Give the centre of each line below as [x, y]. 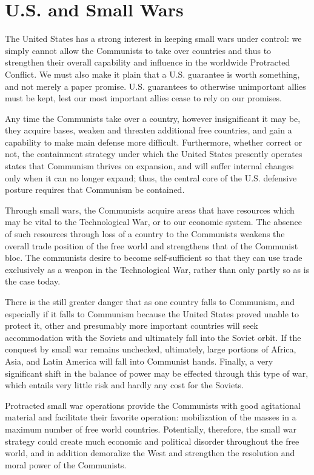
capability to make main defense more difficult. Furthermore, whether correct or [154, 142]
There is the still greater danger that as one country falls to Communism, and [150, 302]
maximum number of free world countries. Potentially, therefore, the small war [151, 429]
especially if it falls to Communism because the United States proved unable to [152, 313]
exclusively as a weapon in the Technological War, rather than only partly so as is [157, 269]
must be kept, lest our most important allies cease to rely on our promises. [143, 98]
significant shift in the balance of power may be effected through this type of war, [157, 373]
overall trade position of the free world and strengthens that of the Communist [152, 245]
